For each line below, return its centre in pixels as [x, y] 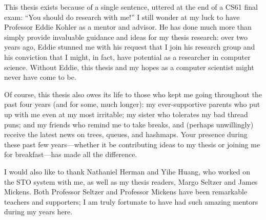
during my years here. [38, 212]
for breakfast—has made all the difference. [71, 154]
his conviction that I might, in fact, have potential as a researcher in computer [127, 57]
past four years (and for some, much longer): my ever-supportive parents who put [132, 104]
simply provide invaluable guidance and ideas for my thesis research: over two [126, 37]
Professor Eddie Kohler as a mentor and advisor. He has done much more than [128, 27]
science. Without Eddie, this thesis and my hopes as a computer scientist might [129, 67]
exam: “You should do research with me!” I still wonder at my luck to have [122, 17]
